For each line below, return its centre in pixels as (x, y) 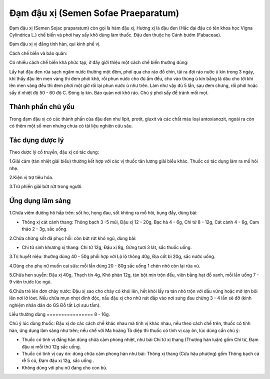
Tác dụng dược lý (37, 140)
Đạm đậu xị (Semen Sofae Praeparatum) (94, 13)
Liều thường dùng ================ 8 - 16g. (59, 314)
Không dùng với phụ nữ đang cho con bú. (64, 367)
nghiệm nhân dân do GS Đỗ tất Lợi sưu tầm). (55, 305)
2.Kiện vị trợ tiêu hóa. (31, 177)
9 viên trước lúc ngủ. (30, 282)
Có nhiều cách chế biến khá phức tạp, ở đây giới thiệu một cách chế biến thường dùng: (99, 62)
